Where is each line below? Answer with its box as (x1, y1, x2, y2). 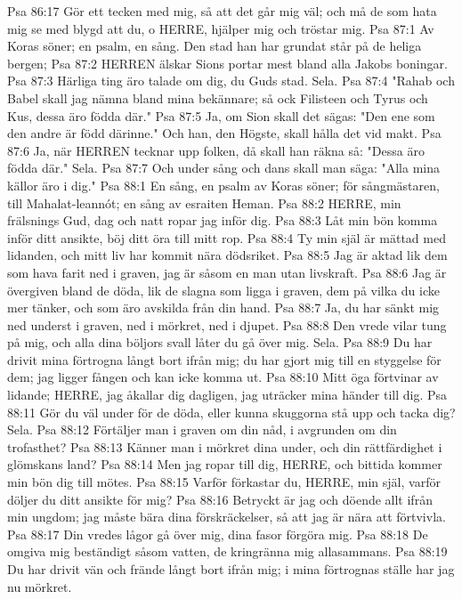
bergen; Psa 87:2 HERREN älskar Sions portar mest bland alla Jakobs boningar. (7, 53, 448, 72)
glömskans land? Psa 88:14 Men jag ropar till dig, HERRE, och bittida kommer (7, 455, 442, 474)
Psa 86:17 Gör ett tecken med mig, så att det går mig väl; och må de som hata (7, 2, 437, 20)
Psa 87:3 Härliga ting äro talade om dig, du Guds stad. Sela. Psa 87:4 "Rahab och (7, 71, 455, 90)
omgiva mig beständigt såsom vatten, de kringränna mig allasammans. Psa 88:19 (7, 542, 448, 561)
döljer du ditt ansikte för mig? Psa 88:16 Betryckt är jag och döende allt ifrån (7, 490, 433, 508)
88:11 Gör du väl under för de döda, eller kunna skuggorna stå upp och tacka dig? (7, 402, 456, 421)
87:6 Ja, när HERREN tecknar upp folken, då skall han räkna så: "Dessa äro (7, 141, 425, 159)
